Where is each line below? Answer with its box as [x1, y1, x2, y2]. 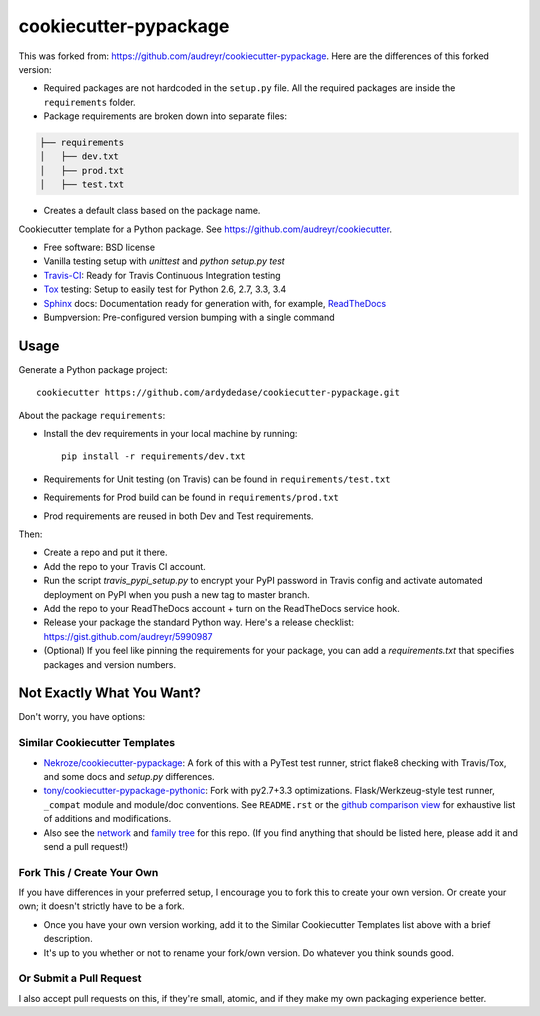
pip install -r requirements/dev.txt [61, 451, 247, 462]
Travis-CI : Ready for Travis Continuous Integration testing [43, 269, 281, 281]
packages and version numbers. [43, 658, 177, 670]
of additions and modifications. [43, 813, 172, 825]
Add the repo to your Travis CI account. [43, 560, 207, 572]
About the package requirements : [18, 409, 166, 421]
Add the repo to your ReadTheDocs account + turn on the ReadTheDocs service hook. [43, 602, 400, 614]
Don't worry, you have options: [18, 711, 146, 723]
